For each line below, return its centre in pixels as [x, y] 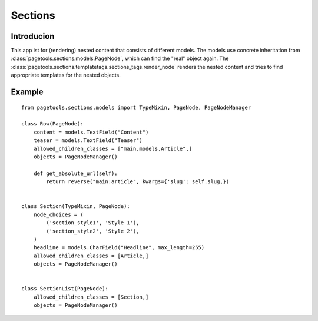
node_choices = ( [58, 214]
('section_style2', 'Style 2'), [93, 231]
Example [27, 92]
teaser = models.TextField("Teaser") [88, 140]
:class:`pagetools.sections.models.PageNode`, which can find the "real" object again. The [120, 58]
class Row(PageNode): [52, 124]
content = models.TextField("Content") [91, 132]
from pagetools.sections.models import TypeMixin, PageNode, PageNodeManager [136, 107]
